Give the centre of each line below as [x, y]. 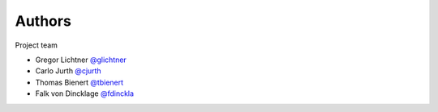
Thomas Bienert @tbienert [79, 82]
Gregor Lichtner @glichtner [81, 60]
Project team [36, 45]
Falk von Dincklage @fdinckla [84, 93]
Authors [43, 21]
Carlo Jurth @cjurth [68, 71]
